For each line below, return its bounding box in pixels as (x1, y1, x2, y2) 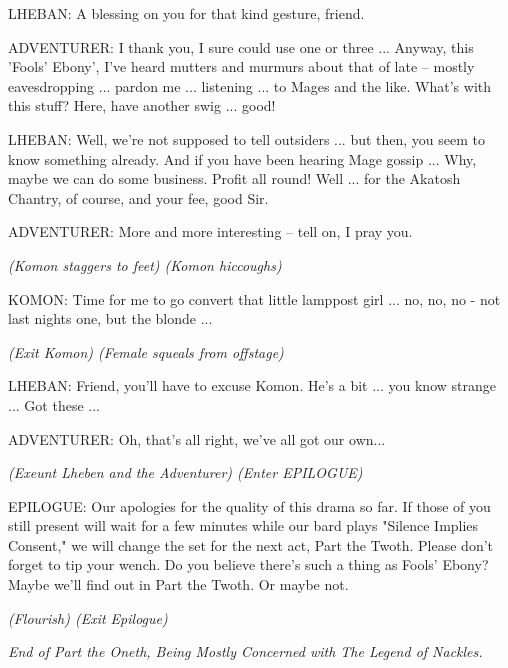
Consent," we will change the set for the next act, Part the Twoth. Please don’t (8, 534, 494, 555)
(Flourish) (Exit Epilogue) (8, 607, 168, 628)
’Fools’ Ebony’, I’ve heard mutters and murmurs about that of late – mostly (8, 56, 475, 77)
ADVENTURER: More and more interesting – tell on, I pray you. (8, 221, 413, 242)
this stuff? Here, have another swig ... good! (8, 95, 276, 116)
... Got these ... (8, 394, 100, 415)
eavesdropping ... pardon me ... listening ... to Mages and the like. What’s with (8, 75, 492, 96)
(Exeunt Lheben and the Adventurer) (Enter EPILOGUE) (8, 462, 363, 483)
